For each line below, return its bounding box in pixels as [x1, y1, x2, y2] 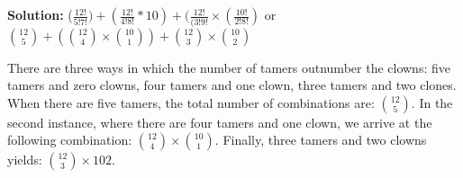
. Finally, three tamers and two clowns [214, 130, 427, 149]
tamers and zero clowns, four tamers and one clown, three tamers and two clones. [7, 76, 457, 94]
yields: [7, 150, 42, 169]
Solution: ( [7, 5, 73, 24]
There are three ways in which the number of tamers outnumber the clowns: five [7, 58, 450, 76]
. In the [411, 93, 453, 111]
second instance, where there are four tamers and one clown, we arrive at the [7, 112, 432, 131]
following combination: [7, 130, 132, 149]
